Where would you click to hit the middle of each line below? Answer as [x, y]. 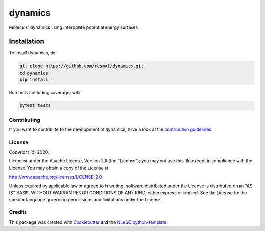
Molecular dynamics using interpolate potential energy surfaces [74, 27]
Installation [26, 41]
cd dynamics [34, 73]
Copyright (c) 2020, [29, 152]
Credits [18, 212]
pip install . [36, 80]
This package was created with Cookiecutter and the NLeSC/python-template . [88, 222]
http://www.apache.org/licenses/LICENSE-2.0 [55, 177]
